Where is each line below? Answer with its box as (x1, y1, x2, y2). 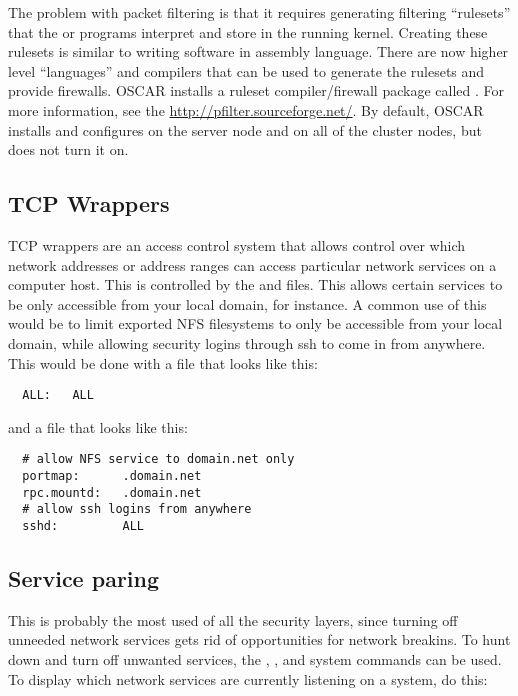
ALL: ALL (22, 388, 94, 403)
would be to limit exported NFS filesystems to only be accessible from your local (8, 313, 503, 334)
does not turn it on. (8, 139, 129, 160)
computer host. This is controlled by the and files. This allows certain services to (8, 274, 503, 295)
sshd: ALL (22, 518, 145, 533)
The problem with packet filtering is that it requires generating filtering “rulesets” (8, 2, 511, 22)
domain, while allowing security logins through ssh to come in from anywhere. (8, 332, 486, 353)
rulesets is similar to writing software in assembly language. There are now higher (8, 41, 509, 62)
